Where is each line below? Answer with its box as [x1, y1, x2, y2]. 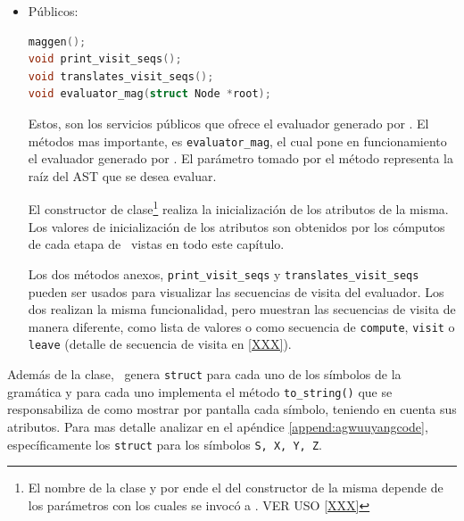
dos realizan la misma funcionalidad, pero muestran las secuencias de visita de [28, 300, 456, 318]
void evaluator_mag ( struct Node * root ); [28, 87, 271, 101]
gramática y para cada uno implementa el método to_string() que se [7, 382, 393, 401]
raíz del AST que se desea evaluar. [28, 166, 217, 185]
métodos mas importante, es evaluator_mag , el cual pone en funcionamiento [28, 131, 447, 150]
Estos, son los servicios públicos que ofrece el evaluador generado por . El [28, 113, 429, 132]
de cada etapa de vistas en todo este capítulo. [28, 235, 285, 253]
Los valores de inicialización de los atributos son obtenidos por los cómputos [28, 217, 445, 236]
